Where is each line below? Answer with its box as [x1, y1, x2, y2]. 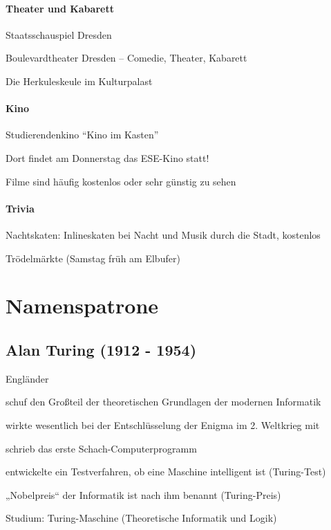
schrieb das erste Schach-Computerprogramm [6, 441, 197, 455]
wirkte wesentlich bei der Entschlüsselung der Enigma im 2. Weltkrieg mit [6, 417, 320, 432]
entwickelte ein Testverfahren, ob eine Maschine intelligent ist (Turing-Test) [6, 464, 326, 479]
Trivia [6, 201, 35, 215]
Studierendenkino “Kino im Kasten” [6, 127, 159, 142]
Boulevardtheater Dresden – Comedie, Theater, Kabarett [6, 51, 247, 65]
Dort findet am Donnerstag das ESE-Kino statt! [6, 150, 209, 165]
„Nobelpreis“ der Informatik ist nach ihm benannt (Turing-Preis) [6, 487, 281, 502]
